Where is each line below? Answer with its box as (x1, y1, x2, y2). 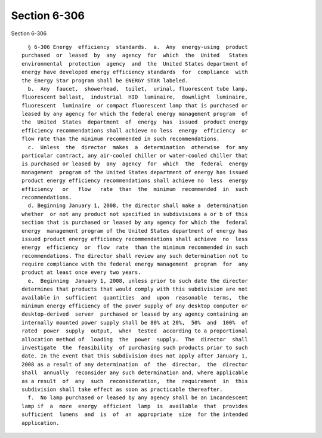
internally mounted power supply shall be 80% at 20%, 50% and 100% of (21, 319, 248, 326)
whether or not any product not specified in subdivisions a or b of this (21, 211, 248, 217)
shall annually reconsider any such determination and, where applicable (21, 369, 248, 376)
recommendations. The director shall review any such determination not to (21, 252, 248, 259)
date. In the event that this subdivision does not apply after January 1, (21, 353, 248, 359)
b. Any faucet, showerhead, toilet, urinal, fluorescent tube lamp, (27, 85, 248, 92)
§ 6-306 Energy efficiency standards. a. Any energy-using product (27, 44, 248, 50)
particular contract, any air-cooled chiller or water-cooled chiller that (21, 152, 248, 159)
